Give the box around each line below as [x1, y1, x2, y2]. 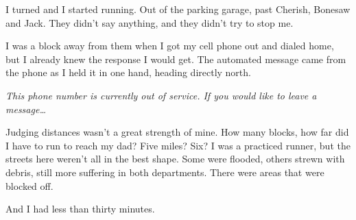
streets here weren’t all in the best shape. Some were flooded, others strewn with [5, 151, 345, 166]
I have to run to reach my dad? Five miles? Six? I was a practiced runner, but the [5, 138, 351, 152]
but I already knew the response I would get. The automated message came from [5, 51, 346, 66]
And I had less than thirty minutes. [5, 201, 155, 216]
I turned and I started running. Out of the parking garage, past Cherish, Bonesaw [5, 2, 351, 16]
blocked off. [5, 178, 54, 193]
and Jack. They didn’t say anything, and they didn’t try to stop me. [5, 15, 294, 29]
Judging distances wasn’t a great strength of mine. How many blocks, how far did [5, 125, 349, 139]
